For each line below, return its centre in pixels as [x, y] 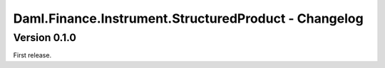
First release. [32, 55]
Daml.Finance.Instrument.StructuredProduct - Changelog [188, 18]
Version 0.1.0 [45, 38]
